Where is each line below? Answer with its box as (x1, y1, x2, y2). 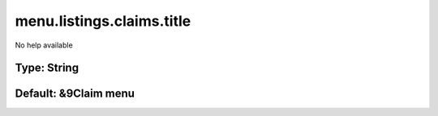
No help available (15, 40, 73, 50)
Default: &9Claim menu (15, 87, 135, 101)
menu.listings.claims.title (15, 12, 191, 30)
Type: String (15, 61, 79, 75)
